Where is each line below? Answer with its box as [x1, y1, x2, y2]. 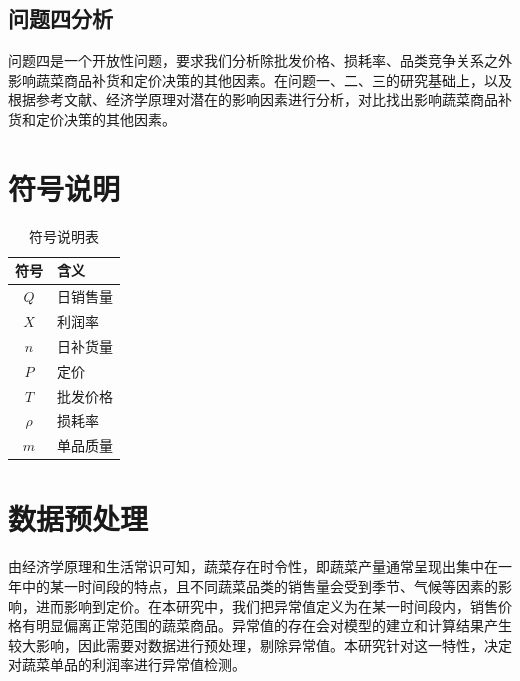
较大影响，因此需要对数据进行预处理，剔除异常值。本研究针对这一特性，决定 [8, 634, 512, 655]
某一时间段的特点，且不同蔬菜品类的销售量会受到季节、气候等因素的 [49, 576, 498, 597]
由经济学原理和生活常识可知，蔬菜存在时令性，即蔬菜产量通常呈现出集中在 [8, 556, 498, 577]
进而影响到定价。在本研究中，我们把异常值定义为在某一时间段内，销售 [35, 595, 498, 616]
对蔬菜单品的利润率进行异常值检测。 [8, 654, 246, 675]
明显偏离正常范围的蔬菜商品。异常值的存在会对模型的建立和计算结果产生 [35, 615, 512, 636]
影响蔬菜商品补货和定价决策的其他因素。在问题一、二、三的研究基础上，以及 [8, 69, 512, 90]
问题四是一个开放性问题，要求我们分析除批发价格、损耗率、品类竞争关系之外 [8, 50, 512, 71]
